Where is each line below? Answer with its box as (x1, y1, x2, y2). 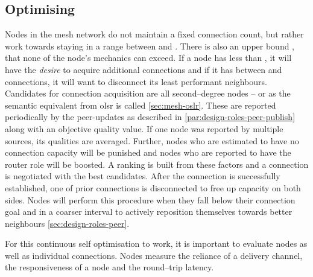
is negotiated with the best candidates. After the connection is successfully (5, 170, 280, 182)
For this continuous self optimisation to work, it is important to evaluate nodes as (5, 237, 308, 250)
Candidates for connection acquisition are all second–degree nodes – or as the (5, 87, 291, 100)
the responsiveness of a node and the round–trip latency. (5, 261, 214, 273)
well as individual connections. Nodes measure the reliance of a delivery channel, (5, 249, 303, 261)
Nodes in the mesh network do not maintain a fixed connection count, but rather (5, 28, 304, 40)
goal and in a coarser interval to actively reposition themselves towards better (5, 205, 292, 218)
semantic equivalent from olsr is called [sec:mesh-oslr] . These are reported (5, 98, 276, 111)
